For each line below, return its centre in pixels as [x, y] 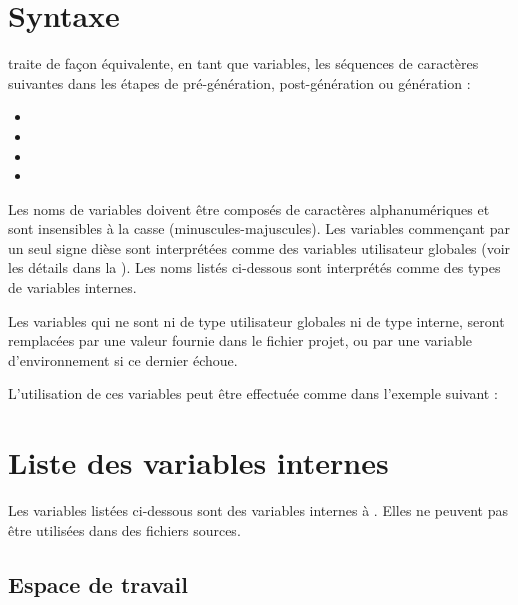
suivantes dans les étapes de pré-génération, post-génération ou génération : [239, 82]
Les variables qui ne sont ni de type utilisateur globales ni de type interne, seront [256, 320]
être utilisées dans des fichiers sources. [124, 529]
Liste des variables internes [198, 462]
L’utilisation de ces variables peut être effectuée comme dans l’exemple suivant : [253, 393]
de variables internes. [72, 287]
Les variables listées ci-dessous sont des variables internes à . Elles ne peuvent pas [258, 510]
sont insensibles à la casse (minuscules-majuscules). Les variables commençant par [259, 228]
